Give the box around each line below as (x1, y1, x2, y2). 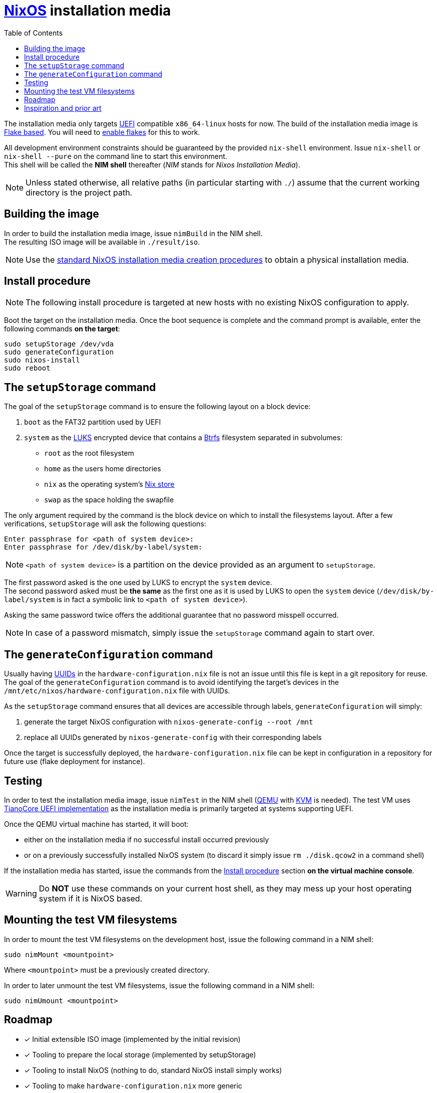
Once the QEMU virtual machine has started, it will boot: (4, 819, 189, 828)
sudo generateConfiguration (4, 348, 114, 356)
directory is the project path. (26, 187, 133, 198)
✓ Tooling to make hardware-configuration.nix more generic (24, 1081, 242, 1090)
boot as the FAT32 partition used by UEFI (24, 418, 161, 427)
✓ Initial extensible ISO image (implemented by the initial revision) (24, 1034, 241, 1043)
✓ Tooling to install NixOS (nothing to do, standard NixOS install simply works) (24, 1065, 282, 1074)
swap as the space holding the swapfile (44, 495, 174, 504)
